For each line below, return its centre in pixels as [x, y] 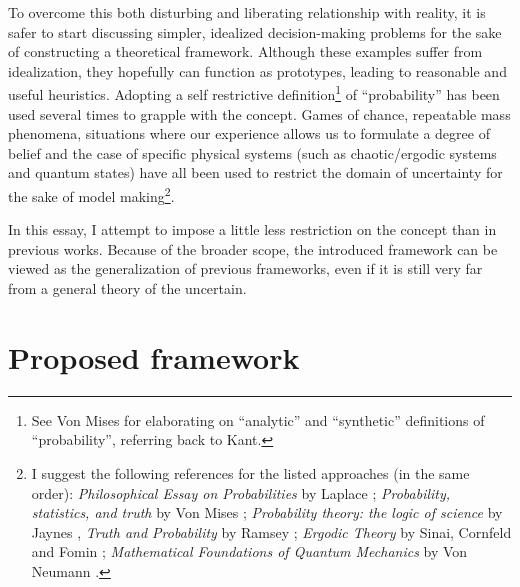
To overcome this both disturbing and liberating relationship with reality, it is [247, 12]
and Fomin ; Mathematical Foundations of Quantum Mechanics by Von [249, 551]
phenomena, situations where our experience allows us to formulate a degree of [249, 133]
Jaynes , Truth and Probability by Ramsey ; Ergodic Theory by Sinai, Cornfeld [271, 531]
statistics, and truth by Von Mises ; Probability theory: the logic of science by [267, 512]
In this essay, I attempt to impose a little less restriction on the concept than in [252, 229]
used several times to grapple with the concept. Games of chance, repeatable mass [259, 113]
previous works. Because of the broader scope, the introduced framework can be [253, 248]
